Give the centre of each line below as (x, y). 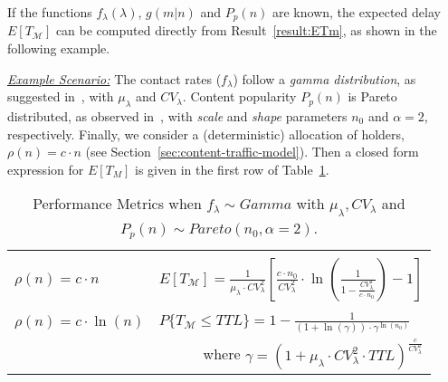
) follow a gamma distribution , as (324, 78)
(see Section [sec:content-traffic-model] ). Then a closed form (252, 152)
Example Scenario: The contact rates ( (114, 78)
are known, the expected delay (356, 12)
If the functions (50, 12)
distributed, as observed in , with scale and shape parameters (177, 116)
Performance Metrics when (117, 204)
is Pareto (372, 96)
